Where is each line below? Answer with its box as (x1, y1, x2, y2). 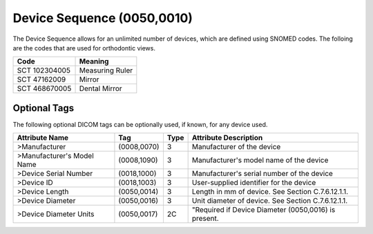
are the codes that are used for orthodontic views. (12, 43, 155, 52)
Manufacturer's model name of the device (191, 155, 329, 165)
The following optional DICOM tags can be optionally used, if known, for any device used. (12, 120, 268, 128)
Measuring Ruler (79, 66, 133, 75)
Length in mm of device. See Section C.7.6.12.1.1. (191, 187, 349, 197)
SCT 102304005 (17, 66, 70, 75)
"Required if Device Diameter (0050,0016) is (191, 205, 336, 215)
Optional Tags (12, 102, 75, 114)
